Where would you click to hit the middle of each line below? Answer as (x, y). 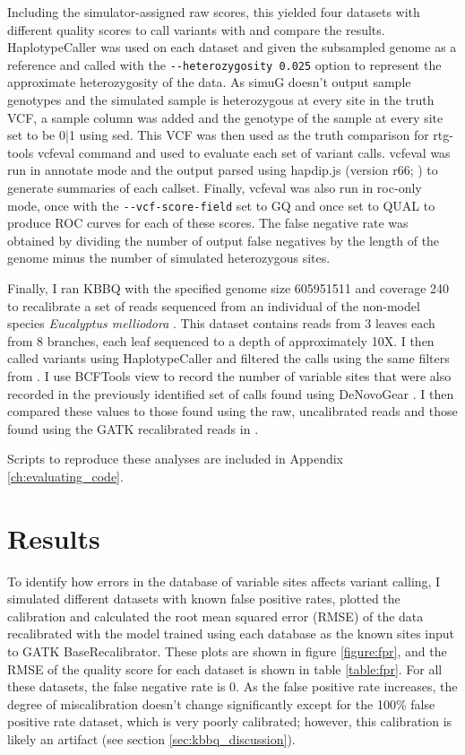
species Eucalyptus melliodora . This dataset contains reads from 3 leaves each (221, 323)
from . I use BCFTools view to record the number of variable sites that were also (229, 376)
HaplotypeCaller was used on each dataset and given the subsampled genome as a (232, 47)
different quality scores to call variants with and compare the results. (196, 29)
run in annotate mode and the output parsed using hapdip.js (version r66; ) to (223, 170)
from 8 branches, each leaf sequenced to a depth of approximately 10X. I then (221, 340)
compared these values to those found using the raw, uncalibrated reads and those (232, 411)
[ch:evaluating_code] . (65, 476)
